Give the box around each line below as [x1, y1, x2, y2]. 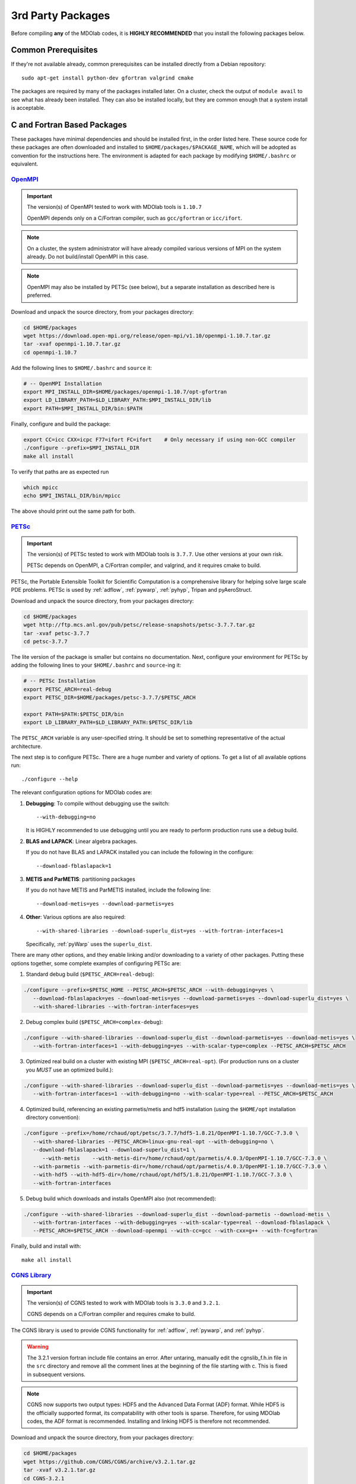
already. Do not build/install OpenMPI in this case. [27, 253, 149, 260]
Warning [27, 1343, 49, 1350]
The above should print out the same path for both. [11, 508, 136, 515]
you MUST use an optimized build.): [26, 1066, 114, 1073]
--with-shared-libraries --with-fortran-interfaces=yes [33, 1003, 199, 1010]
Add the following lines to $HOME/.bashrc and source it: [11, 364, 152, 371]
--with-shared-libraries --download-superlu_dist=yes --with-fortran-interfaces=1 [36, 927, 284, 934]
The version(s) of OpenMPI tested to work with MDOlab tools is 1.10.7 [27, 204, 202, 211]
